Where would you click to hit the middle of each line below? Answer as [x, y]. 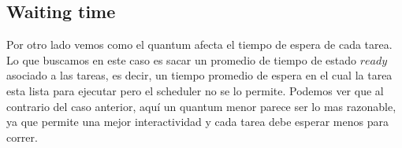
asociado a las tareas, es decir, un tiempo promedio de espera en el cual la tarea [199, 75]
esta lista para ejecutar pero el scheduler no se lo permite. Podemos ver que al [195, 90]
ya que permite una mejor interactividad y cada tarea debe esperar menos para [197, 122]
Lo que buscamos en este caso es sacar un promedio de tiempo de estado [182, 59]
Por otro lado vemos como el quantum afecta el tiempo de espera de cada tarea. [199, 44]
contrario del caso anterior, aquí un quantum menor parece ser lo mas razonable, [201, 106]
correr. [22, 137]
